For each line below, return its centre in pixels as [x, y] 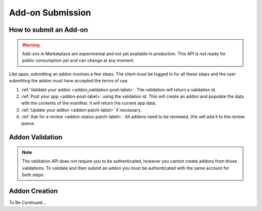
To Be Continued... [27, 202]
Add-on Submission [50, 13]
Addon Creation [33, 191]
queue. [28, 123]
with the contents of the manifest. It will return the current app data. [89, 103]
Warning [31, 45]
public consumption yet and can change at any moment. [78, 60]
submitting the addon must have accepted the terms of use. [69, 81]
